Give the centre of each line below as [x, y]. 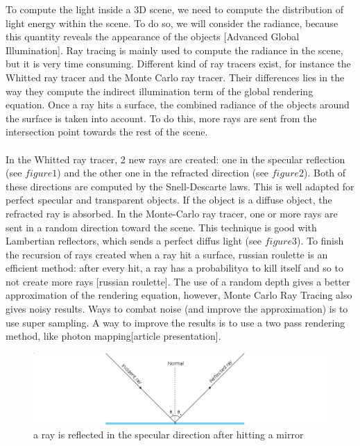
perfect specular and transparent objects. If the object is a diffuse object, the [169, 200]
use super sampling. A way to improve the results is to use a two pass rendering [175, 322]
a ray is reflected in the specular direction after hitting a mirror [169, 434]
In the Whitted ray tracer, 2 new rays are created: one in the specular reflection [175, 159]
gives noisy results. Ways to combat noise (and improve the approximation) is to [177, 309]
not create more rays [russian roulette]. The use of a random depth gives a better [178, 281]
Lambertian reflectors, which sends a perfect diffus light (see [134, 241]
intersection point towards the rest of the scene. [107, 132]
